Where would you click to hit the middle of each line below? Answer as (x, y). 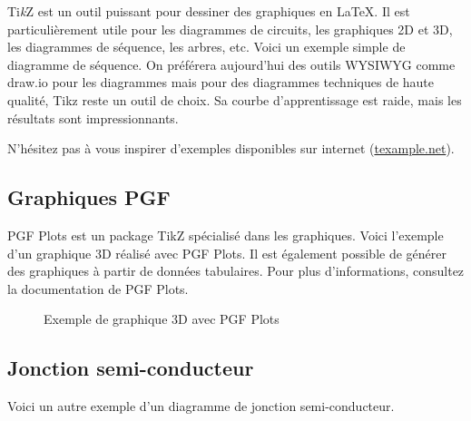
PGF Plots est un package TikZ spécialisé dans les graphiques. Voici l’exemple (226, 235)
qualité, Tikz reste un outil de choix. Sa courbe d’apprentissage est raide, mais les (235, 99)
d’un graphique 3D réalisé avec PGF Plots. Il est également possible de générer (227, 253)
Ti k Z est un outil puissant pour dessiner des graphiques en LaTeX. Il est (209, 11)
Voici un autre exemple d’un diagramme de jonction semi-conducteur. (201, 406)
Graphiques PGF (89, 197)
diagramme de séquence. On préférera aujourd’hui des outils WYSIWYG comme (231, 64)
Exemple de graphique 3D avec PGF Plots (162, 319)
